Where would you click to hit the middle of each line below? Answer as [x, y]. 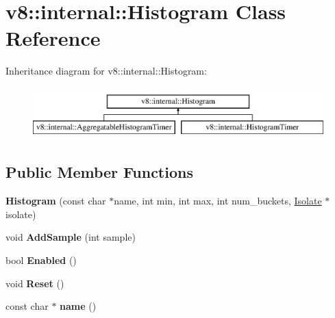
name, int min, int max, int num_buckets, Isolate [218, 201]
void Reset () [35, 283]
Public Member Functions [99, 172]
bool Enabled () [41, 260]
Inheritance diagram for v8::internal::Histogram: [106, 71]
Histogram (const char [56, 201]
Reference [53, 38]
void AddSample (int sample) [71, 237]
